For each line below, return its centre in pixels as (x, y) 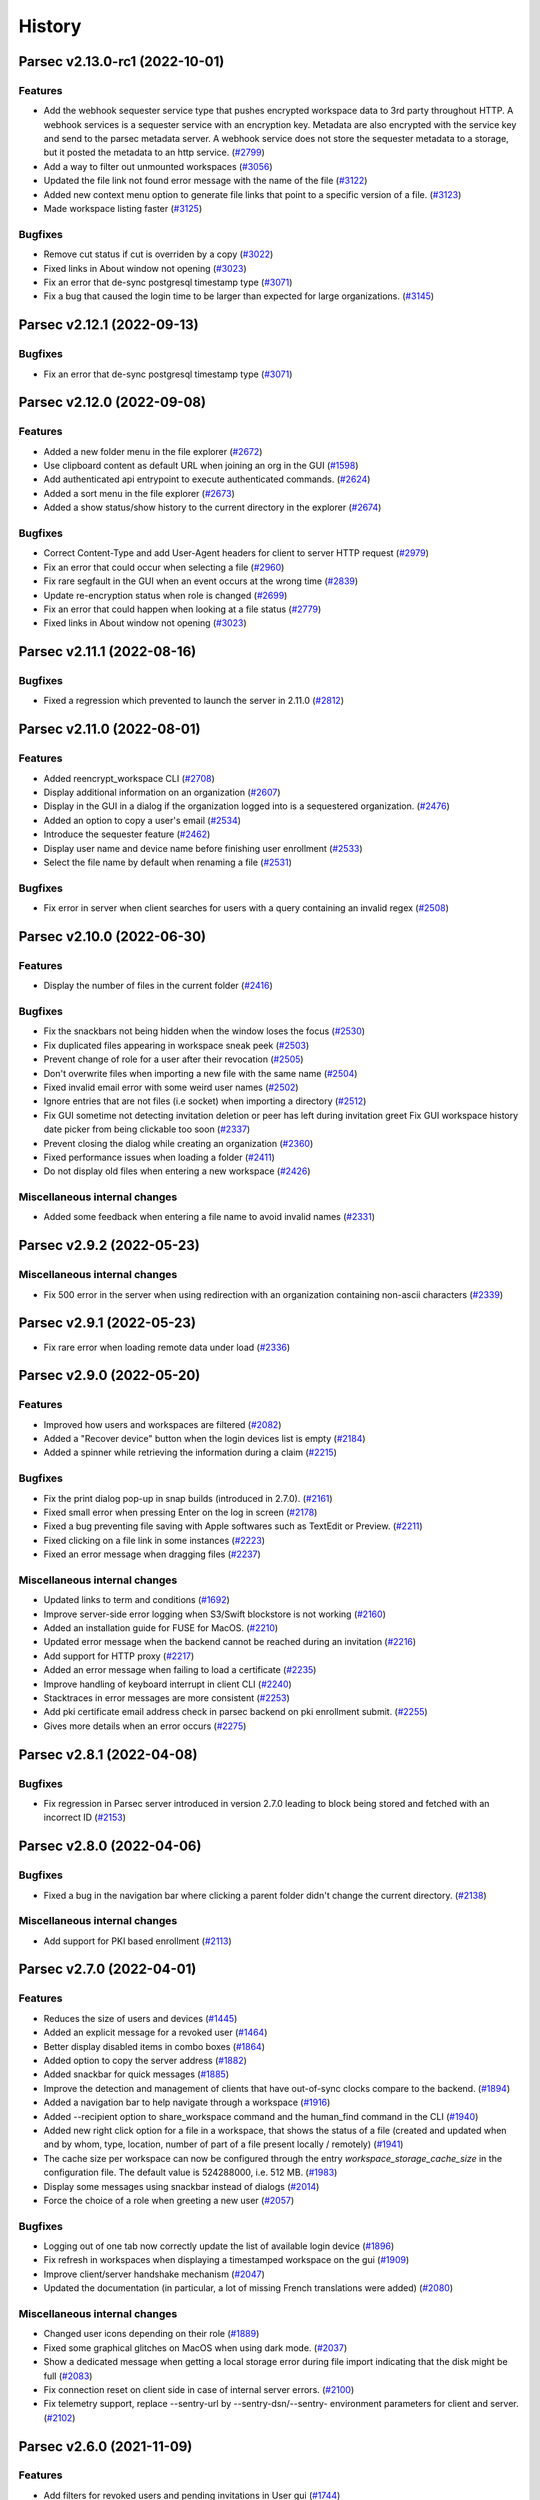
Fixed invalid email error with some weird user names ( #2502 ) (171, 1087)
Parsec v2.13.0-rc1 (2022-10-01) (121, 61)
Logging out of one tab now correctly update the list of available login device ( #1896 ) (219, 2246)
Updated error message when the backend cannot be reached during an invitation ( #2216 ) (230, 1642)
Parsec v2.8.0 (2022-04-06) (110, 1846)
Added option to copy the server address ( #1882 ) (145, 2060)
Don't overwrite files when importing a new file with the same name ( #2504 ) (200, 1073)
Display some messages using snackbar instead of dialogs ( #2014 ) (181, 2186)
